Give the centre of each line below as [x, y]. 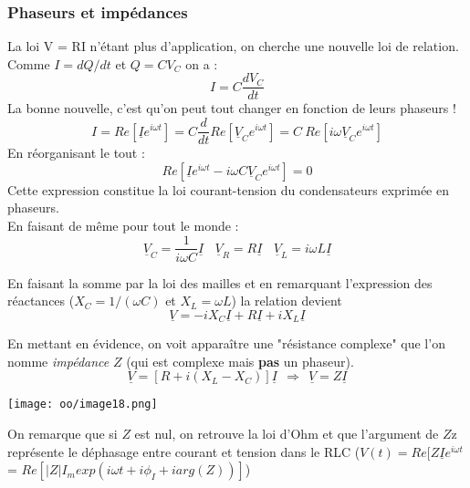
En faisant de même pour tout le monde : [123, 225]
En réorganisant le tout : [76, 153]
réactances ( [41, 301]
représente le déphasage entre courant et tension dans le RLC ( [184, 451]
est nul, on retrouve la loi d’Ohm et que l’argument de [287, 434]
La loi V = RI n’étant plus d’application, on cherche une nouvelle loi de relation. [233, 46]
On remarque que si [63, 434]
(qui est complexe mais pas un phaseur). [240, 361]
